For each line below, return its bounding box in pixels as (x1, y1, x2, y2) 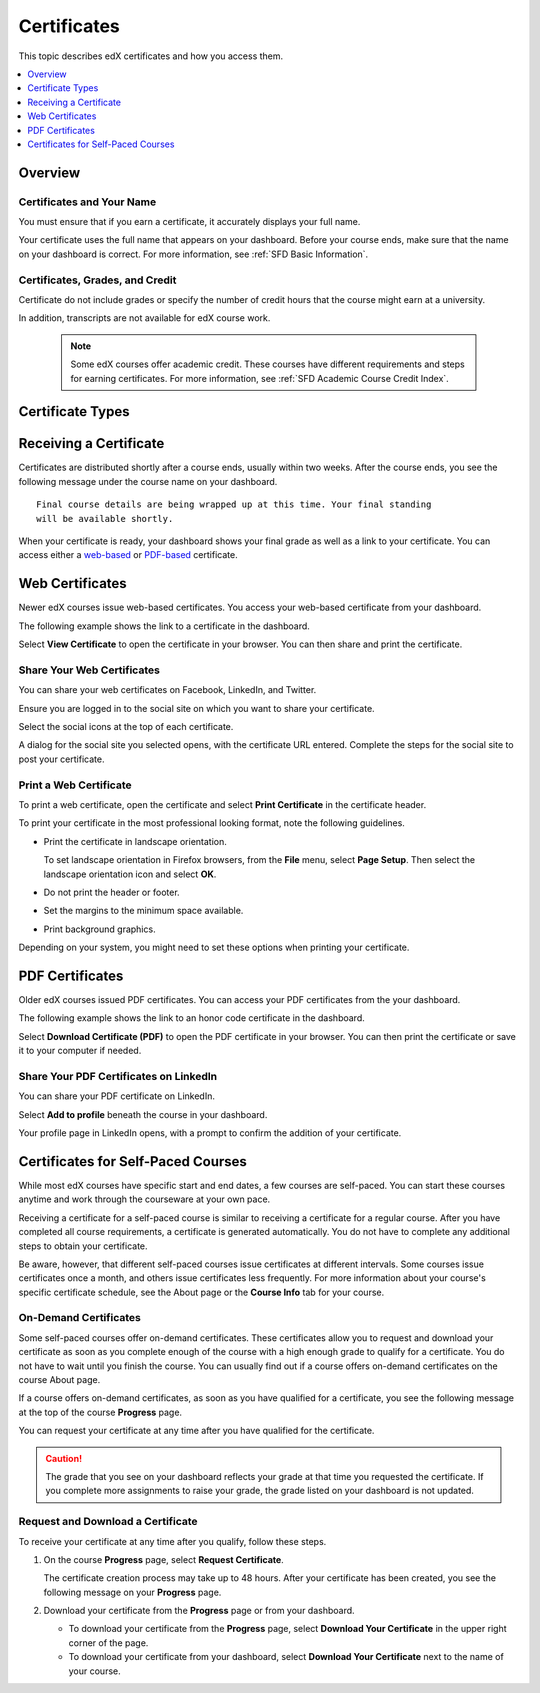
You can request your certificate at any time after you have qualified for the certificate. (18, 1425, 375, 1437)
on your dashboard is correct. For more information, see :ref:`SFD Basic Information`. (18, 248, 369, 260)
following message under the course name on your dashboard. (18, 475, 278, 487)
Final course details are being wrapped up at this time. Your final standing (36, 499, 432, 510)
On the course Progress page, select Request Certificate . (43, 1553, 284, 1565)
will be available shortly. (36, 513, 174, 524)
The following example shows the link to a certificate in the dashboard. (18, 620, 310, 632)
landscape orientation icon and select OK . (43, 868, 217, 880)
